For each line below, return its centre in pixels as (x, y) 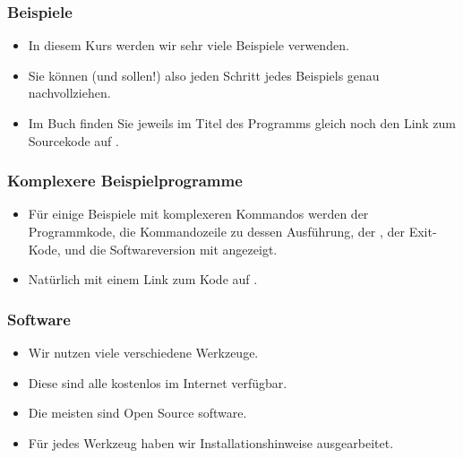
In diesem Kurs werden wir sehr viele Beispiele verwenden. (189, 45)
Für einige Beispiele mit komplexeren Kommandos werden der (198, 214)
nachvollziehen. (69, 93)
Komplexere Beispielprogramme (125, 181)
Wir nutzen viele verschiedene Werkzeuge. (143, 352)
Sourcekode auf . (73, 140)
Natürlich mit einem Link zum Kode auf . (143, 279)
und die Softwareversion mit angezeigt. (171, 249)
